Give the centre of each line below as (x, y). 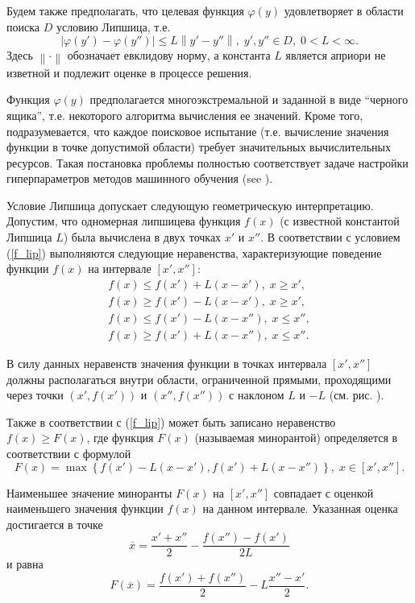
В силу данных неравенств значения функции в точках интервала (167, 363)
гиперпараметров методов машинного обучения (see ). (140, 178)
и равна (25, 564)
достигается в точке (55, 524)
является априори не (336, 54)
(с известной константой (340, 221)
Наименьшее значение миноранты (89, 492)
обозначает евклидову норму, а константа (169, 54)
